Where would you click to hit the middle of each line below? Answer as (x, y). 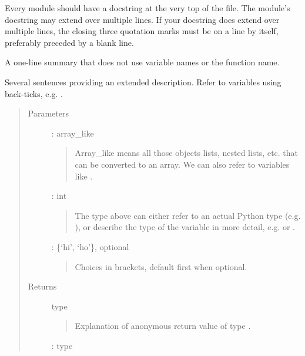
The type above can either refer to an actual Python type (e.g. (188, 215)
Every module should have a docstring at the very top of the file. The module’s (148, 8)
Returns (42, 286)
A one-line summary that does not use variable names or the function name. (142, 62)
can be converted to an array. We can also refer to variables (182, 164)
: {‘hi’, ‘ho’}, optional (90, 246)
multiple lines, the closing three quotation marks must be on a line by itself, (142, 31)
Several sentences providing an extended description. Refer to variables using (143, 81)
